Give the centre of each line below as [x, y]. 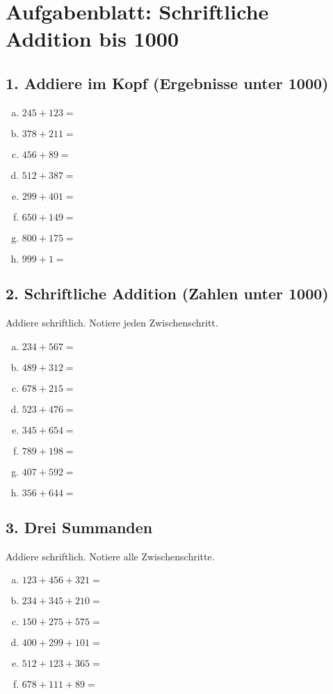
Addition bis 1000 [92, 39]
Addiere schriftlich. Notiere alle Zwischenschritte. [110, 556]
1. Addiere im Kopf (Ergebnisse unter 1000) [167, 82]
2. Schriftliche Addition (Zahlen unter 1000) [167, 293]
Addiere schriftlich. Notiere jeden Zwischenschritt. [112, 322]
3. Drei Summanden [79, 527]
